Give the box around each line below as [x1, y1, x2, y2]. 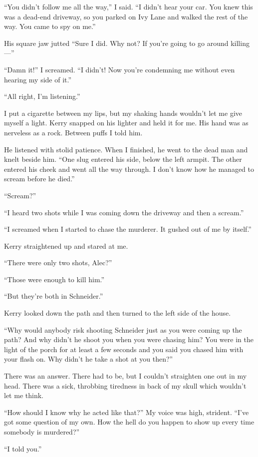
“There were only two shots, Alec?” [4, 257, 112, 268]
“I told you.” [4, 443, 42, 454]
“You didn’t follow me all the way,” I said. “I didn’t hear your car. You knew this [4, 1, 253, 11]
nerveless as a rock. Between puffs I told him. [4, 127, 143, 137]
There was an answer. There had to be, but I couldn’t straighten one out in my [4, 371, 247, 381]
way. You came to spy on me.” [4, 21, 96, 31]
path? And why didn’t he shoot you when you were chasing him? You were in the [4, 334, 254, 345]
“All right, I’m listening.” [4, 91, 80, 101]
